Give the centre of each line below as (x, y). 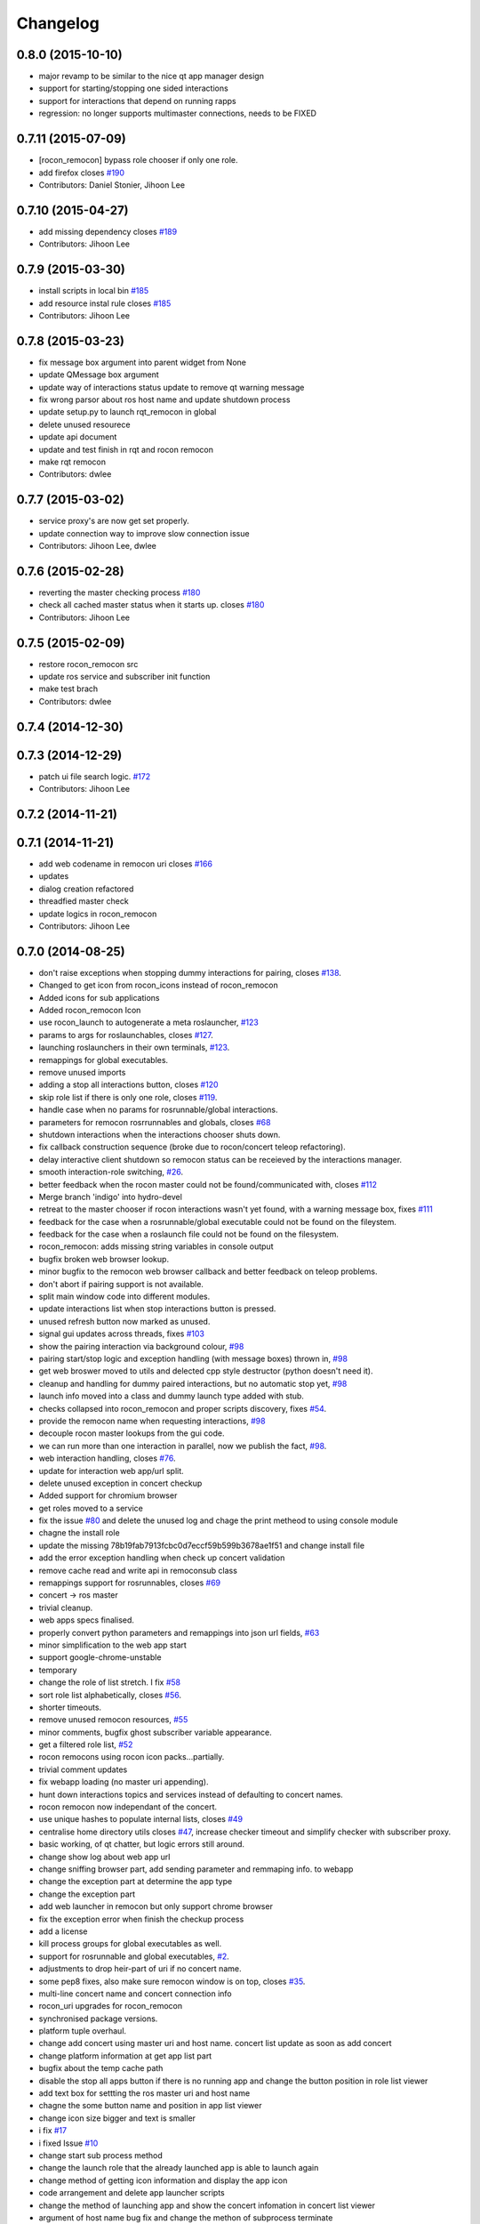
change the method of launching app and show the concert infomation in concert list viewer (207, 2205)
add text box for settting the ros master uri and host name (144, 2093)
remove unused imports (82, 1072)
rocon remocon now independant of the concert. (128, 1807)
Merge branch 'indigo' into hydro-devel (110, 1197)
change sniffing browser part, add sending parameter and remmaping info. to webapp (196, 1869)
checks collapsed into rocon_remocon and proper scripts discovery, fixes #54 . (183, 1408)
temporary (58, 1670)
